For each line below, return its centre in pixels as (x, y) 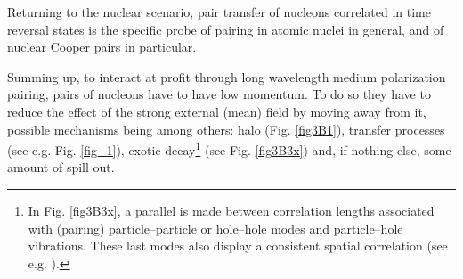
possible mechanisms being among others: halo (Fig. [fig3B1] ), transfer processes (226, 129)
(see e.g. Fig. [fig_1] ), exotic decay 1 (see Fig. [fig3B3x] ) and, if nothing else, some (229, 148)
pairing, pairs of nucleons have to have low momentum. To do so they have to (219, 94)
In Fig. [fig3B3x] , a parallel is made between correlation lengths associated (231, 210)
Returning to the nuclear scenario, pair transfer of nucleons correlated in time (219, 12)
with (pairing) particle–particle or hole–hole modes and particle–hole (215, 228)
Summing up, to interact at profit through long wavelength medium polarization (227, 76)
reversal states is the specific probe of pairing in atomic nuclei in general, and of (226, 29)
